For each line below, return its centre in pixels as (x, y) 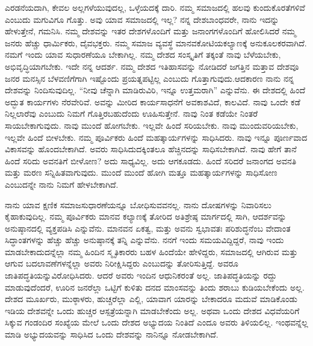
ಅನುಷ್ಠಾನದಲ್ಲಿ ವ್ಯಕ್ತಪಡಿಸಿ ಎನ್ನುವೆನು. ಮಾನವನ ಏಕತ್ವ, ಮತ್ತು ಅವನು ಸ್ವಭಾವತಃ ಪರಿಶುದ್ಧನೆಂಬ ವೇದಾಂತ (148, 228)
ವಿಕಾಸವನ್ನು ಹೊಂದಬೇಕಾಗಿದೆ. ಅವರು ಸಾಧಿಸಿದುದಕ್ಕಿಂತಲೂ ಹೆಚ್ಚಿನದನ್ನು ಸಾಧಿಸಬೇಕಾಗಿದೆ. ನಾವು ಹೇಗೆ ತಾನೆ (151, 149)
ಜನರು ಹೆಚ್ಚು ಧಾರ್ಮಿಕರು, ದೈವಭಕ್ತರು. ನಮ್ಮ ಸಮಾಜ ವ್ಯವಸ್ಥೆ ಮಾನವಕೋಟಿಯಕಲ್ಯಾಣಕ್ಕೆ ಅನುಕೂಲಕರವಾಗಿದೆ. (156, 42)
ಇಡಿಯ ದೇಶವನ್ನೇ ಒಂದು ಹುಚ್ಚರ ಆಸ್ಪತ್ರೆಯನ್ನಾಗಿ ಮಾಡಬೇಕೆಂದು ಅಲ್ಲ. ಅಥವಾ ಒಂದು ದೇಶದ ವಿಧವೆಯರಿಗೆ (152, 310)
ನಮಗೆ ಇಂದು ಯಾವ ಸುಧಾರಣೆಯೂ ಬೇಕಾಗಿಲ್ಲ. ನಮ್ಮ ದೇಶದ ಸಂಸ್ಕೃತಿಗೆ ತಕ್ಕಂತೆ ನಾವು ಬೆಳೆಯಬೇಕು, (143, 54)
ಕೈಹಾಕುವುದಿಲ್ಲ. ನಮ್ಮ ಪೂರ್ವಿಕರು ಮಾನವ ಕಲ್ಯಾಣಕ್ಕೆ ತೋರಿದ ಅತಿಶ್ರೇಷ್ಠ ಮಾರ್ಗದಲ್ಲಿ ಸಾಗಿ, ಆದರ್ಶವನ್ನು (146, 216)
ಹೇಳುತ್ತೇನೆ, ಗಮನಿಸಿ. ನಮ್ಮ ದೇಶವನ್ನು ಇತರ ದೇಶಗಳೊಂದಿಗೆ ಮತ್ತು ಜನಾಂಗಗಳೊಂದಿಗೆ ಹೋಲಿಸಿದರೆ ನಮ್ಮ (150, 31)
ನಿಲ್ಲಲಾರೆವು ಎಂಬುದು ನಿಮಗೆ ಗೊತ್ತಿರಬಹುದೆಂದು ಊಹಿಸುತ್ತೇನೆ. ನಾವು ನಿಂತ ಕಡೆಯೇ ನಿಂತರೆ (132, 113)
